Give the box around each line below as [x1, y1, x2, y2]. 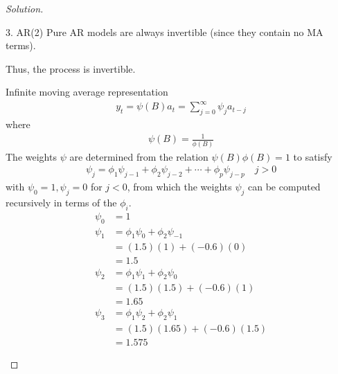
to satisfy [293, 149, 332, 163]
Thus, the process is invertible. [6, 61, 136, 75]
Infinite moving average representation [6, 84, 168, 99]
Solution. [6, 1, 44, 15]
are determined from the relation [69, 149, 208, 163]
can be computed [248, 179, 321, 194]
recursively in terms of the [6, 195, 117, 209]
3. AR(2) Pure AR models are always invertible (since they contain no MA [6, 24, 323, 39]
